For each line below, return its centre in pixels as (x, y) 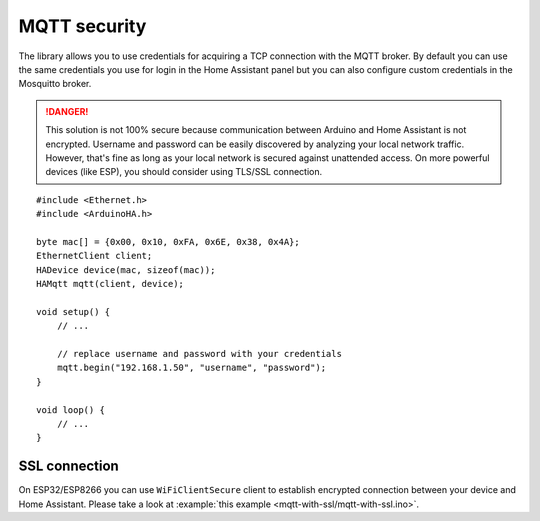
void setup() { (73, 311)
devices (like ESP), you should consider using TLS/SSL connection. (184, 172)
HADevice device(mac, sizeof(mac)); (126, 269)
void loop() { (70, 409)
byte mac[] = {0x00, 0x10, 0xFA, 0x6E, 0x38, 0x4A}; (168, 241)
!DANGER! (67, 111)
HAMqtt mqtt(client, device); (110, 284)
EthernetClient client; (94, 256)
